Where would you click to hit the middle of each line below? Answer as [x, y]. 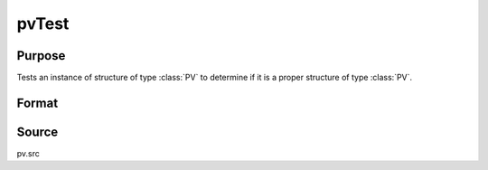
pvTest [43, 24]
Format [38, 103]
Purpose [41, 56]
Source [38, 132]
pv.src [28, 153]
